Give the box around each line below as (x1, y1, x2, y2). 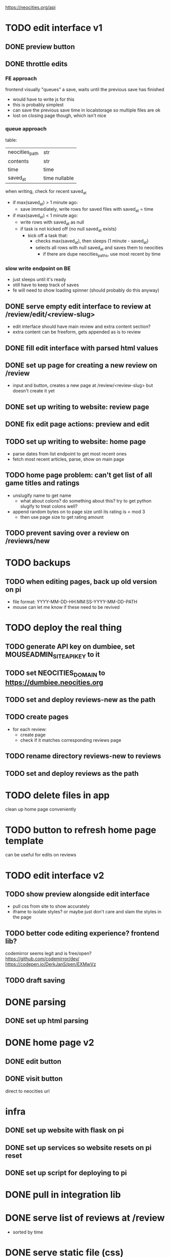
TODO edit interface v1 (5, 22, 103, 34)
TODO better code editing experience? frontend (5, 929, 159, 937)
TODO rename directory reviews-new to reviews (5, 752, 161, 761)
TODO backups (5, 557, 71, 569)
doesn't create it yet (12, 388, 55, 394)
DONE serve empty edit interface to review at (5, 302, 151, 311)
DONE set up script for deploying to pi (5, 1168, 127, 1177)
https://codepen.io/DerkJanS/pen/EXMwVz (5, 961, 96, 967)
